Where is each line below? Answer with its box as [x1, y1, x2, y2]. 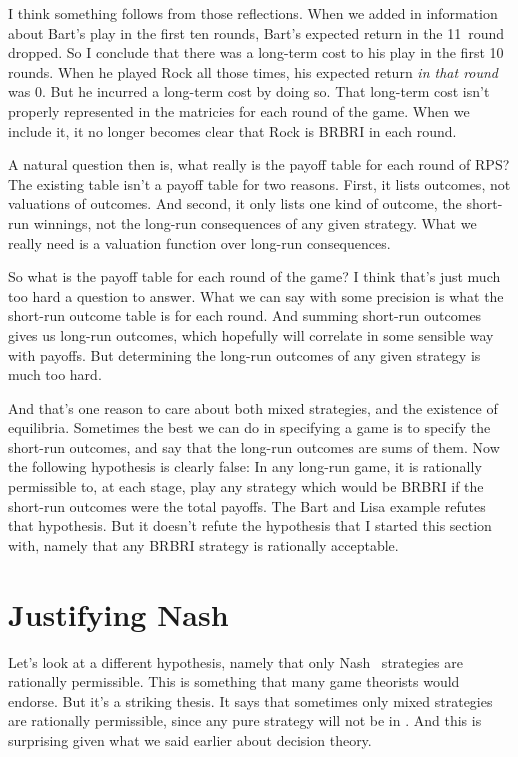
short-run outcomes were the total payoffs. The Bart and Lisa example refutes [8, 495, 486, 516]
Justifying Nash [8, 593, 229, 634]
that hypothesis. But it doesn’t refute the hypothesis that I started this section [8, 515, 492, 536]
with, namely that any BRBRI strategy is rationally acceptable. [8, 534, 399, 555]
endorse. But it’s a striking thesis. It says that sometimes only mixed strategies [8, 690, 493, 711]
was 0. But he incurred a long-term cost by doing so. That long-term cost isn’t [8, 81, 490, 102]
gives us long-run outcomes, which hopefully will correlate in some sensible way [8, 324, 494, 345]
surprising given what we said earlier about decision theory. [8, 729, 372, 750]
